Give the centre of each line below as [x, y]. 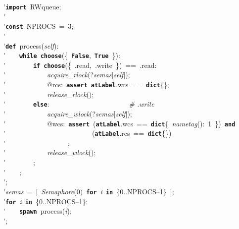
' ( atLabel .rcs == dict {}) [88, 133]
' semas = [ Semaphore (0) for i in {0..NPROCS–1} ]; [89, 191]
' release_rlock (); [49, 94]
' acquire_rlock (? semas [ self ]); [67, 75]
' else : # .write [79, 104]
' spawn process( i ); [38, 211]
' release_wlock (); [50, 152]
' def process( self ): [31, 45]
